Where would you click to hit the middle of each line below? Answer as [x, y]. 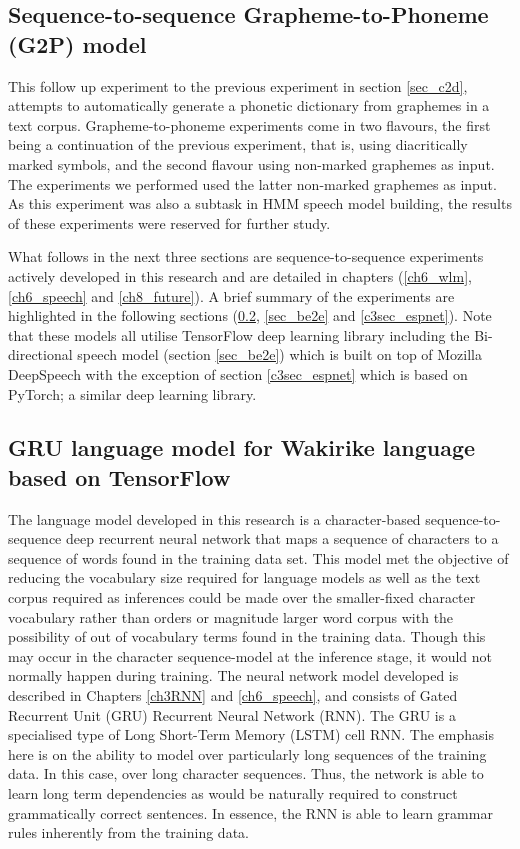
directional [40, 354]
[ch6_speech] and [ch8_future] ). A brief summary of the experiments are [231, 295]
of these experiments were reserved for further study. [169, 222]
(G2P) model [77, 43]
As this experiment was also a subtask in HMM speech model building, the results [260, 203]
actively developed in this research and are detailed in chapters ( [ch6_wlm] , [240, 275]
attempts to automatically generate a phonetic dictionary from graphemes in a [249, 105]
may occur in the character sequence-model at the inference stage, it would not [250, 655]
